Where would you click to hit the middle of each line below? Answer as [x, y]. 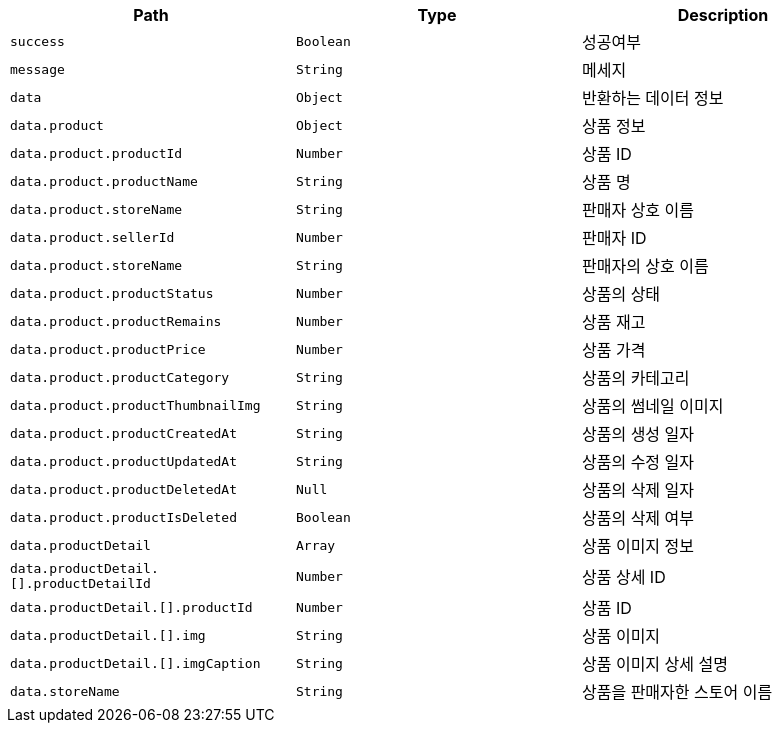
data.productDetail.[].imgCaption [135, 663]
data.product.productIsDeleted [123, 517]
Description [723, 15]
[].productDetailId [80, 583]
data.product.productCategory [120, 377]
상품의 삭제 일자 [638, 490]
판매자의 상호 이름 [645, 266]
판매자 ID [614, 238]
